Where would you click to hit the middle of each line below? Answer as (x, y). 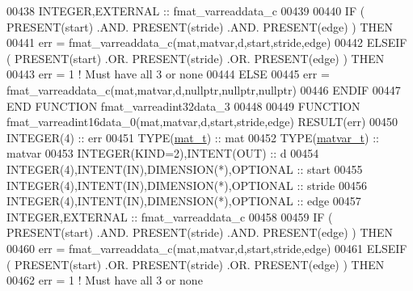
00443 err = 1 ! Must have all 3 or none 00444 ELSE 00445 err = (168, 74)
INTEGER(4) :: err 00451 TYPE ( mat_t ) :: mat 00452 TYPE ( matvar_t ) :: (193, 137)
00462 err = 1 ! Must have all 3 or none (105, 280)
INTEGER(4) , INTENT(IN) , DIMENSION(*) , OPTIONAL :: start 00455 (185, 169)
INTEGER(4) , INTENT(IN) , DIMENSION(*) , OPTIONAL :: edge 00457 (184, 201)
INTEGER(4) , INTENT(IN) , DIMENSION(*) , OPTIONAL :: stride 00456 (187, 185)
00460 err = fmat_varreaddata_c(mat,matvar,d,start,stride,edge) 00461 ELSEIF (207, 248)
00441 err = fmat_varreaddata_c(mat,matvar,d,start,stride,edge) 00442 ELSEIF (207, 42)
